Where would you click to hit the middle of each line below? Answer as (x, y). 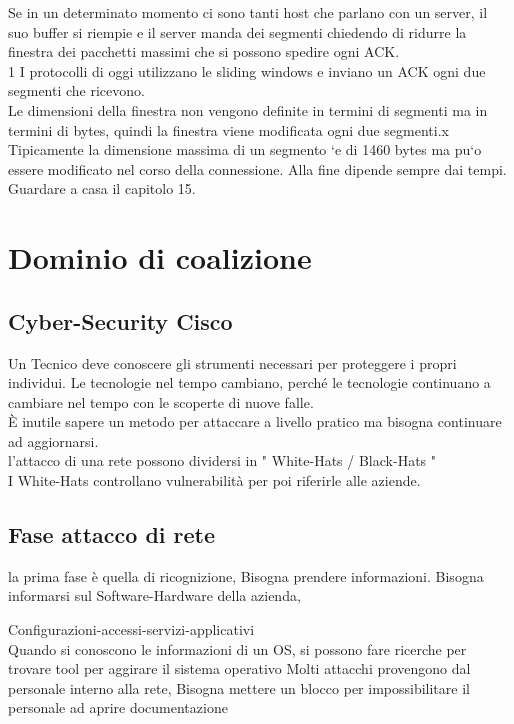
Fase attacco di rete (112, 534)
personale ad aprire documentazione (118, 707)
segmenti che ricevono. (76, 90)
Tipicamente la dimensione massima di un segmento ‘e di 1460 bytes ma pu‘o (245, 149)
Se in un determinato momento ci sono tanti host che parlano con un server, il (248, 12)
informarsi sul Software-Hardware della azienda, (154, 595)
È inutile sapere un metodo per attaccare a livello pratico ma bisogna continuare (255, 421)
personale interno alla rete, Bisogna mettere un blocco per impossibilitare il (239, 687)
